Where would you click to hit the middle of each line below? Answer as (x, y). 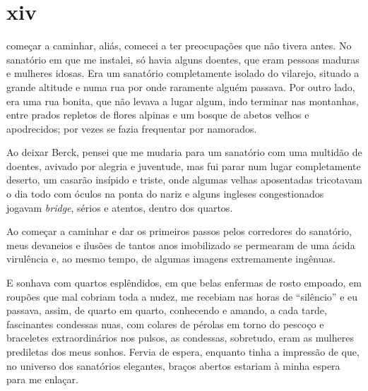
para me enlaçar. (42, 379)
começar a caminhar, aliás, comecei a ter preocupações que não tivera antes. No (179, 46)
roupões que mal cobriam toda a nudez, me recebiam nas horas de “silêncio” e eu (182, 296)
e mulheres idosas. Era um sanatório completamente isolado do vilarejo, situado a (183, 73)
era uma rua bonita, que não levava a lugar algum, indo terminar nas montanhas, (183, 101)
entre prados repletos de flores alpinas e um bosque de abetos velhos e (158, 115)
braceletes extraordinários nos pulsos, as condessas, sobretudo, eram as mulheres (180, 338)
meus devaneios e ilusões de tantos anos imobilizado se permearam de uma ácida (181, 245)
